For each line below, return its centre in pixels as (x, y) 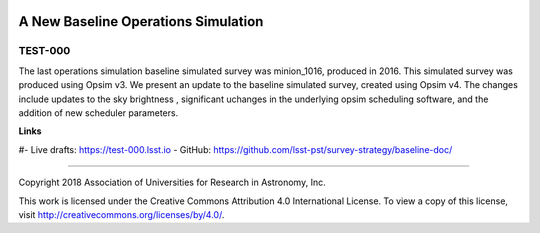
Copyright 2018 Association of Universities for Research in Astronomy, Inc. (172, 182)
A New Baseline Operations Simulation (141, 21)
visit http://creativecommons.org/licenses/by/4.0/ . (121, 214)
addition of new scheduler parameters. (98, 112)
